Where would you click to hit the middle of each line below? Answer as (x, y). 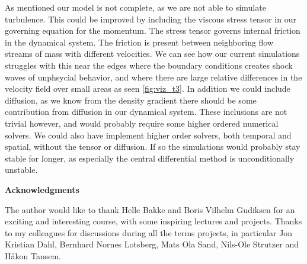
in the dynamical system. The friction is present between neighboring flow (139, 42)
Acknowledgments (42, 189)
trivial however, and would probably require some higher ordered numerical (142, 123)
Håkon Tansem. (33, 255)
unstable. (21, 170)
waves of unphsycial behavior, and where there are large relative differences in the (153, 77)
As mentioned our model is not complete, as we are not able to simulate (135, 7)
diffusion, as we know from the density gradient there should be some (131, 100)
